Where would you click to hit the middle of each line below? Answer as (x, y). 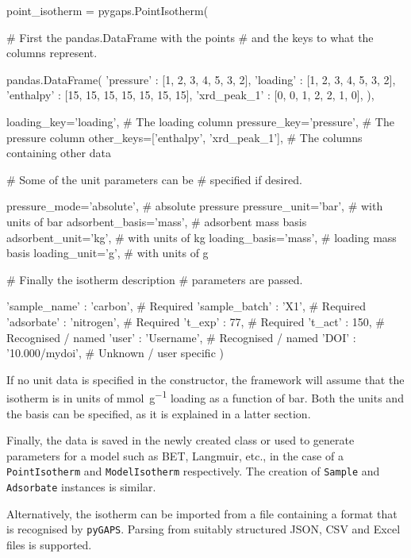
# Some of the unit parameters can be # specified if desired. (154, 179)
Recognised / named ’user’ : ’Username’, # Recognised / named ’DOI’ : (181, 337)
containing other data (59, 153)
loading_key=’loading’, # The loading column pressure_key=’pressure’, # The (200, 121)
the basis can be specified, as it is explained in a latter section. (159, 413)
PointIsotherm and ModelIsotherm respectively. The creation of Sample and (193, 471)
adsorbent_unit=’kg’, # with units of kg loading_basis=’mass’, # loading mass (202, 237)
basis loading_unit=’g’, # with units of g (108, 253)
